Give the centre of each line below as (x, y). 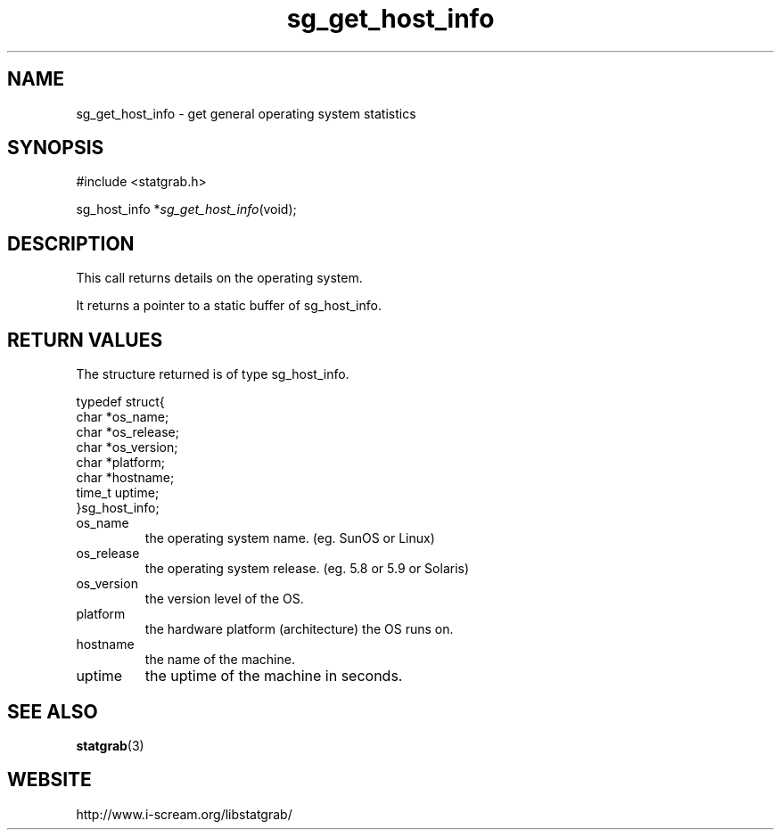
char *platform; (120, 463)
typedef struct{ (120, 402)
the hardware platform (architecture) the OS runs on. (299, 629)
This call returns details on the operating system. (219, 278)
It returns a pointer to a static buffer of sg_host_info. (229, 306)
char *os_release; (127, 432)
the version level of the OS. (224, 599)
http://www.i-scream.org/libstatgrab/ (184, 814)
